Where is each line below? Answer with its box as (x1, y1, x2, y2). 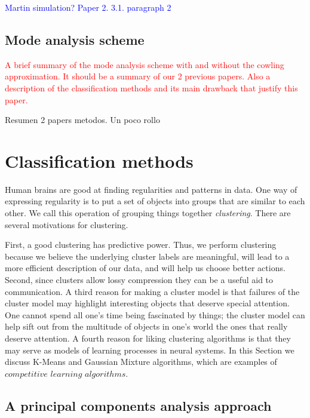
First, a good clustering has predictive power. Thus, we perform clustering (5, 238, 277, 251)
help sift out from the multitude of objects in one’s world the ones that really (5, 320, 288, 333)
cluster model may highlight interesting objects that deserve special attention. (5, 297, 290, 309)
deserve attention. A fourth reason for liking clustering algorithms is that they (5, 332, 291, 345)
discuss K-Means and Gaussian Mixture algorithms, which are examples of (5, 355, 277, 368)
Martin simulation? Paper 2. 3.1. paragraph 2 (5, 1, 171, 13)
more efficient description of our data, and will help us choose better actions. (5, 262, 286, 274)
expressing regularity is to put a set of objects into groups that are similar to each (5, 195, 305, 207)
